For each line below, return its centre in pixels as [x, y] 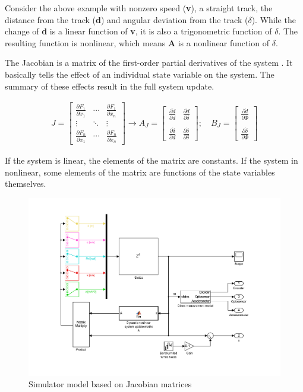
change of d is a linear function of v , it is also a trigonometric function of [138, 31]
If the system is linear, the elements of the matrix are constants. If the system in [151, 160]
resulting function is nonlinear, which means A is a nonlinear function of [137, 42]
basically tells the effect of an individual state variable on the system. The [140, 74]
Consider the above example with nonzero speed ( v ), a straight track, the [139, 8]
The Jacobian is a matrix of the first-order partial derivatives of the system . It [149, 63]
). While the [274, 19]
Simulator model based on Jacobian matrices [110, 384]
